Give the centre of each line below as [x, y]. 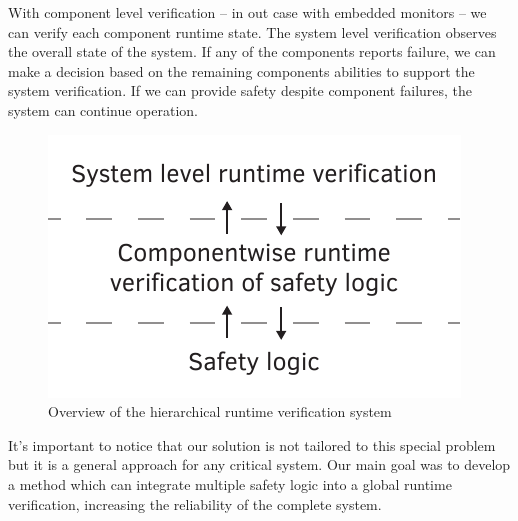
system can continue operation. [103, 109]
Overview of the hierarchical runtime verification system [220, 411]
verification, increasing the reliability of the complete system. [195, 503]
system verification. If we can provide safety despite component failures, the [240, 90]
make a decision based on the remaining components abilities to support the [241, 70]
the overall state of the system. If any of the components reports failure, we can [252, 51]
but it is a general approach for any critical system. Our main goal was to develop [259, 464]
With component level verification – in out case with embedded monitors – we [247, 12]
